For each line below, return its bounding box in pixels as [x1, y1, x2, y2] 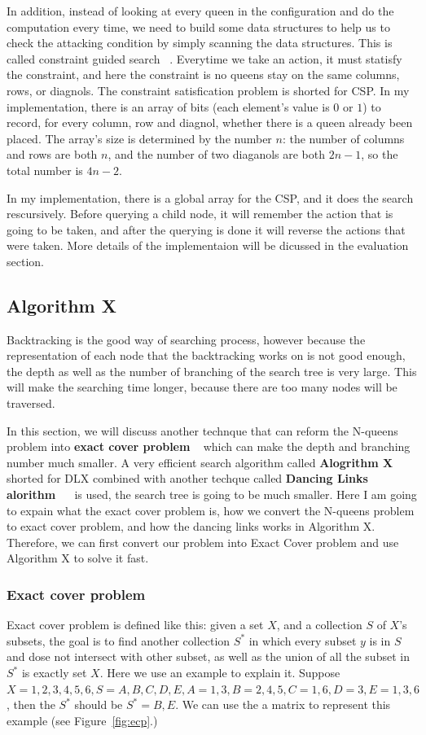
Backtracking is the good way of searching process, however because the [7, 330, 366, 348]
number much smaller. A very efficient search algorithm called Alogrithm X [7, 453, 393, 470]
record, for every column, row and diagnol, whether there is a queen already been [7, 114, 413, 131]
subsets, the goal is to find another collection [7, 632, 231, 649]
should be [74, 696, 123, 713]
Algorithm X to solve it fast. [7, 549, 149, 567]
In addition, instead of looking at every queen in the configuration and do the [7, 2, 394, 19]
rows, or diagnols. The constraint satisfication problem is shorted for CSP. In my [7, 81, 410, 98]
